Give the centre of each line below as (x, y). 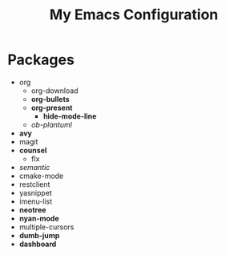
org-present (52, 107)
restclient (34, 184)
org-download (54, 91)
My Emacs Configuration (134, 15)
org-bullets (50, 99)
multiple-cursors (46, 227)
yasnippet (36, 192)
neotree (32, 209)
